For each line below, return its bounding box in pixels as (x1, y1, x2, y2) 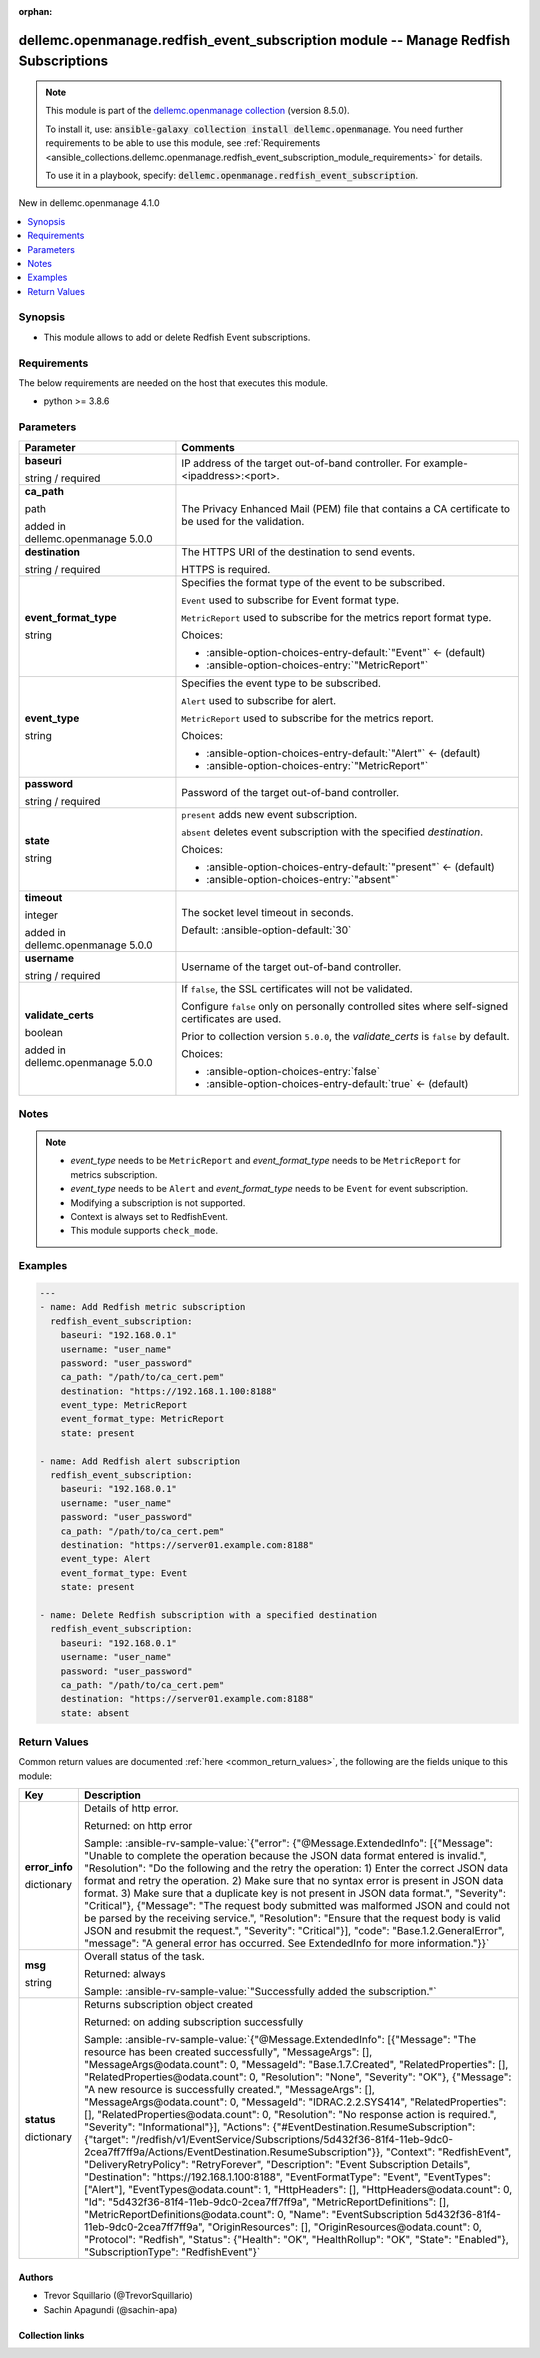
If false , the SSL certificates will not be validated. (181, 981, 414, 995)
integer (24, 908, 59, 922)
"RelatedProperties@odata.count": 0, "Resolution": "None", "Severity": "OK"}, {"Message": (83, 2070, 512, 2084)
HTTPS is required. (181, 562, 271, 576)
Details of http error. (83, 1801, 179, 1815)
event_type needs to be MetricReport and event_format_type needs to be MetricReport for (70, 1155, 461, 1167)
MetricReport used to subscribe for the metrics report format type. (181, 610, 492, 624)
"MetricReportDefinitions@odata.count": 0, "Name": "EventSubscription (83, 2208, 423, 2222)
